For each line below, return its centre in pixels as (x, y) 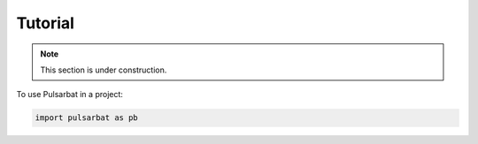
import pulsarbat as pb (87, 118)
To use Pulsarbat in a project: (70, 95)
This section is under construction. (104, 70)
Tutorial (46, 23)
